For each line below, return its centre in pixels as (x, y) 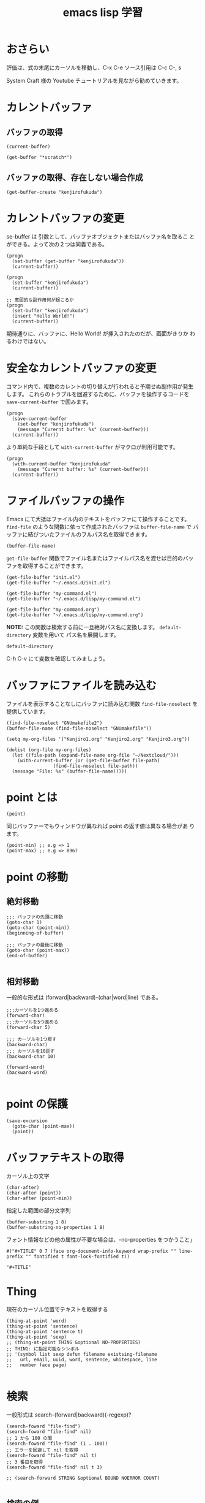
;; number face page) (37, 1365)
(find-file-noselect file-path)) (95, 766)
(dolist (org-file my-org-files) (49, 750)
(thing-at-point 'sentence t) (45, 1332)
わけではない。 (30, 341)
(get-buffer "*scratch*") (39, 157)
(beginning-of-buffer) (35, 933)
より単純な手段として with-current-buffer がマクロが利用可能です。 (92, 447)
